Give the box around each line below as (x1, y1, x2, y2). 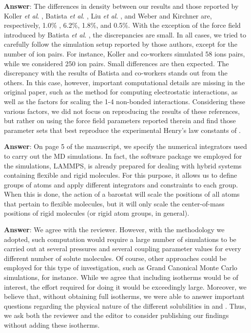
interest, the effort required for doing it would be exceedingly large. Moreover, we (4, 281, 247, 292)
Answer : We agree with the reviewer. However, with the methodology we (4, 224, 225, 235)
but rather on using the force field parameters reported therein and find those (4, 115, 236, 126)
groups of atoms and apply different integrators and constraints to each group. (4, 179, 238, 189)
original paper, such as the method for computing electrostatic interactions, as (4, 87, 238, 97)
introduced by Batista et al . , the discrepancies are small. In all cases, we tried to (4, 29, 247, 39)
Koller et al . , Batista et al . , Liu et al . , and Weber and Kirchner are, (4, 10, 212, 20)
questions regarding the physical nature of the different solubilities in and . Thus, (4, 300, 247, 311)
